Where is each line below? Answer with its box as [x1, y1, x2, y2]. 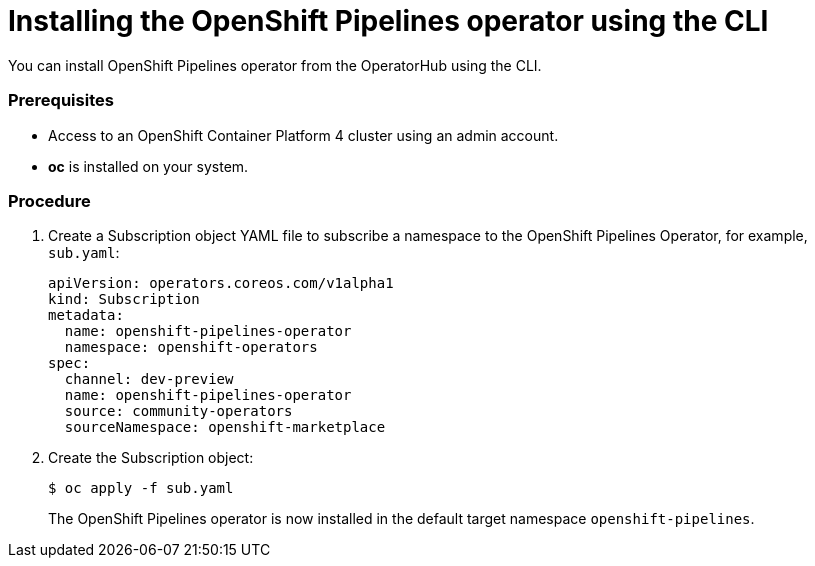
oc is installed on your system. [48, 157, 249, 175]
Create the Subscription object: [48, 449, 254, 467]
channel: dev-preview [64, 371, 234, 388]
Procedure [8, 190, 91, 211]
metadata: [48, 307, 124, 324]
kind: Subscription [48, 291, 200, 308]
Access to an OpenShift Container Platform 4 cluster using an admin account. [48, 126, 559, 144]
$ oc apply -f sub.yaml [48, 480, 234, 497]
